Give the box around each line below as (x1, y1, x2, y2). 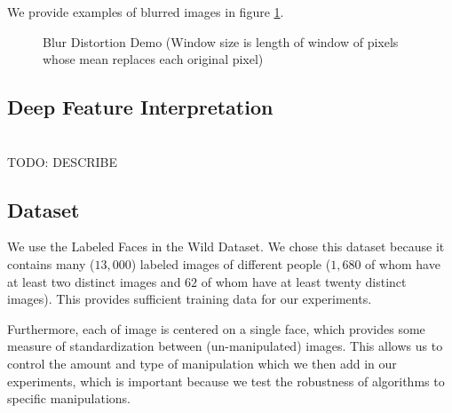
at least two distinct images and (7, 272, 181, 290)
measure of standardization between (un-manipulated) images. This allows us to (7, 337, 443, 355)
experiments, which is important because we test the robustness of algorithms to (7, 371, 445, 390)
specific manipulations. (7, 389, 131, 408)
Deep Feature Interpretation (7, 93, 274, 121)
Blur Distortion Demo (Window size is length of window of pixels (43, 32, 399, 51)
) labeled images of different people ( (131, 254, 331, 273)
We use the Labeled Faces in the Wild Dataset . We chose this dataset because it (7, 237, 445, 256)
